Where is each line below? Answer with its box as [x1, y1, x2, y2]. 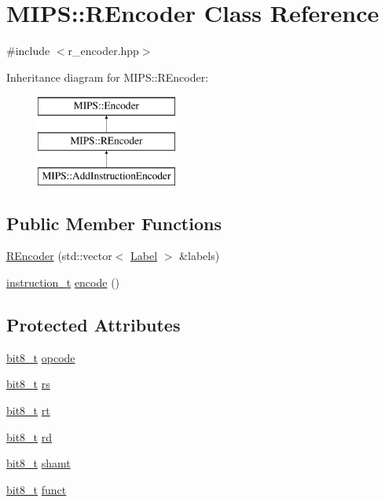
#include [6, 42, 50, 59]
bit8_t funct [6, 481, 67, 497]
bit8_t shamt [6, 455, 71, 471]
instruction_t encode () [6, 274, 120, 291]
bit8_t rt [6, 402, 50, 419]
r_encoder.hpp [68, 42, 139, 59]
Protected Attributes [6, 313, 181, 337]
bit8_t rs [6, 376, 50, 392]
